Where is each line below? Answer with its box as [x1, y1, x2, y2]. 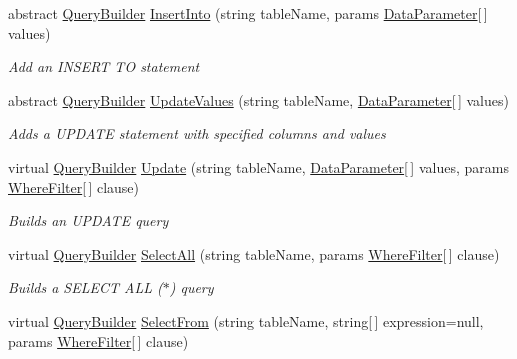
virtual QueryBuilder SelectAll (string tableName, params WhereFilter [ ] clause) [8, 243, 500, 264]
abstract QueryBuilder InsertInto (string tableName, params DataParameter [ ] [8, 3, 488, 23]
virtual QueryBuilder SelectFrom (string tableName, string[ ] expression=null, [8, 310, 484, 331]
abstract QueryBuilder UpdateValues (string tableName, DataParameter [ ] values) [8, 89, 509, 110]
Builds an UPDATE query [8, 210, 169, 231]
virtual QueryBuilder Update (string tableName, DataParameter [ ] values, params [8, 156, 509, 177]
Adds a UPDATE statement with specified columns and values [8, 123, 386, 144]
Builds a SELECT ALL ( [8, 277, 163, 298]
